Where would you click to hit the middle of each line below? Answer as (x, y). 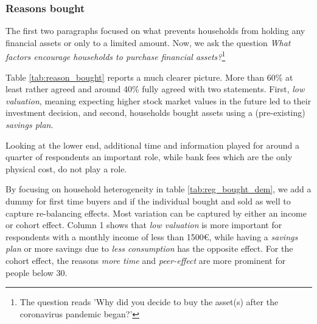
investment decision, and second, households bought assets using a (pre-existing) (155, 113)
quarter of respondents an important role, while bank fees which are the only (149, 157)
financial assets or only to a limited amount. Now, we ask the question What (148, 42)
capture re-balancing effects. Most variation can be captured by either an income (156, 213)
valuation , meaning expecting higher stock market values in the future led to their (158, 100)
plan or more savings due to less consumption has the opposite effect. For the (149, 248)
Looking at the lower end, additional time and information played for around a (153, 145)
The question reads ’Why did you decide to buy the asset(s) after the (149, 302)
